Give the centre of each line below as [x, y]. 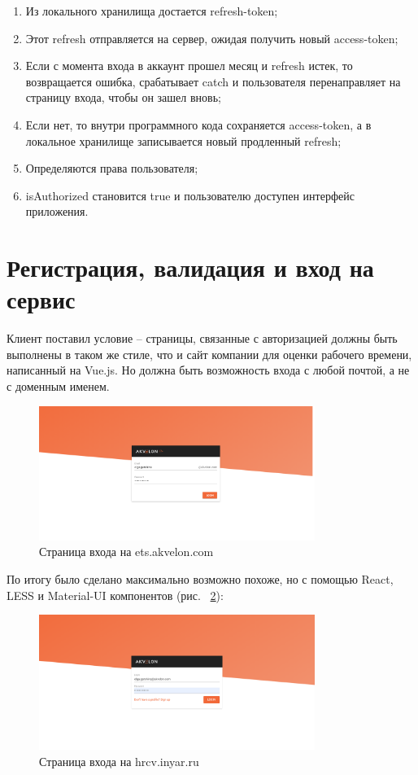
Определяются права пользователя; [112, 168]
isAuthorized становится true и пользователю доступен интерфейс [190, 195]
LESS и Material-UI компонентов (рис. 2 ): [115, 595]
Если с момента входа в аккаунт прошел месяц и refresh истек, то [189, 66]
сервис [41, 299]
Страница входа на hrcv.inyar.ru [119, 761]
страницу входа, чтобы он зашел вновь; [123, 97]
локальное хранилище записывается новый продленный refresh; [183, 140]
